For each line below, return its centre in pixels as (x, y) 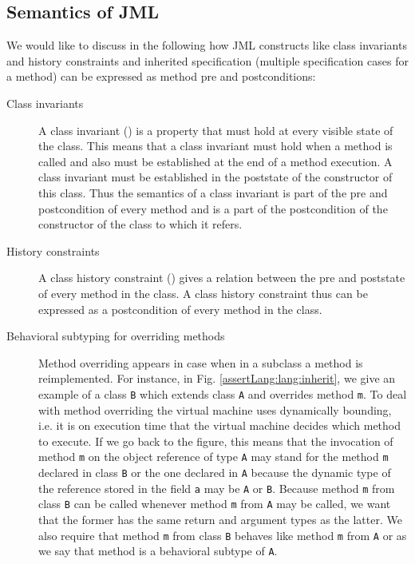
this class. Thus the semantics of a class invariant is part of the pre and (213, 192)
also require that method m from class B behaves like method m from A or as (223, 535)
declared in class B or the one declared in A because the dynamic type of (215, 472)
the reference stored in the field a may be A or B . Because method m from (217, 488)
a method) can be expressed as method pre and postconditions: (161, 76)
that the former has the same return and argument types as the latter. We (220, 519)
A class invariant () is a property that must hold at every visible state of (216, 130)
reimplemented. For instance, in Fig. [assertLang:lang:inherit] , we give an (217, 378)
